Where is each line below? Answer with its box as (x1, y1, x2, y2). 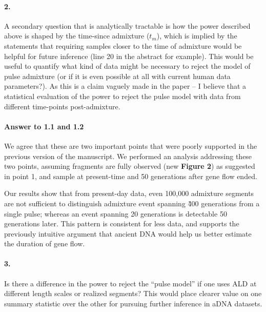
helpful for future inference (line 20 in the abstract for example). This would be (4, 50, 254, 61)
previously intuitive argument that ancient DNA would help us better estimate (4, 228, 252, 239)
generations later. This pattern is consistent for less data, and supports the (4, 218, 239, 229)
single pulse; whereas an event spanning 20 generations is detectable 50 (4, 208, 227, 219)
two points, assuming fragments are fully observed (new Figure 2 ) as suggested (4, 161, 255, 171)
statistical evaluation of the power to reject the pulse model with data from (4, 90, 241, 101)
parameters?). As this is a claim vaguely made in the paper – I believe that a (4, 81, 247, 91)
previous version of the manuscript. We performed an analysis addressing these (4, 150, 252, 161)
